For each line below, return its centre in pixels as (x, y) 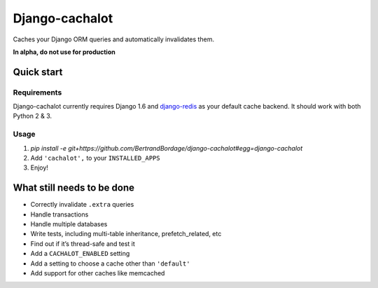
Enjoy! (40, 167)
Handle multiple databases (69, 224)
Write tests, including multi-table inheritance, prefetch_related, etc (126, 234)
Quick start (38, 72)
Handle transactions (59, 214)
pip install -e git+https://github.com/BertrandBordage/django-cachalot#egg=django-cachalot (167, 148)
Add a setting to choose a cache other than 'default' (110, 263)
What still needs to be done (74, 188)
